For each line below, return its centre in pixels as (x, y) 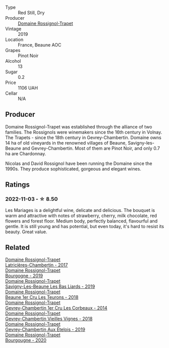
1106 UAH (28, 88)
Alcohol (13, 61)
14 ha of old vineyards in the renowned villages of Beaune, (66, 143)
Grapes (13, 50)
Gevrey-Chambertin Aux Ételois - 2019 (45, 330)
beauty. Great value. (26, 232)
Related (18, 247)
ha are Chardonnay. (26, 153)
